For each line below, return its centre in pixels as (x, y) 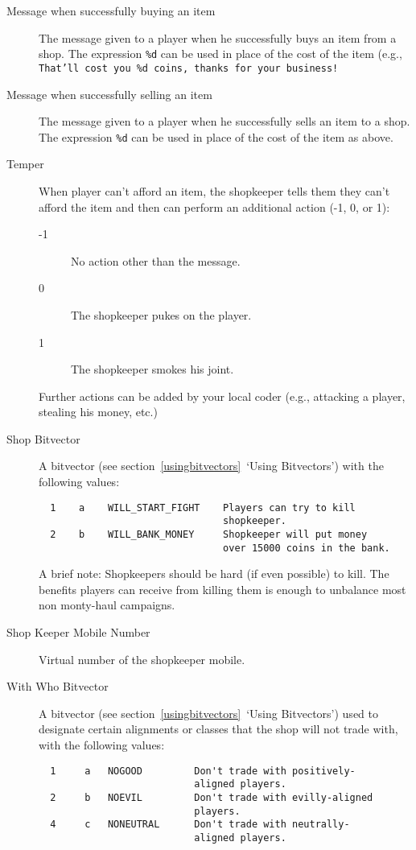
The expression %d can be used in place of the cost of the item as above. (216, 136)
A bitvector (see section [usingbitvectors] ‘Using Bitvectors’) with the (211, 466)
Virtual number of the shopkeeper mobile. (142, 659)
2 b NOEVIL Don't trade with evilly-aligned (212, 797)
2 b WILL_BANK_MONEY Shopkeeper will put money (209, 534)
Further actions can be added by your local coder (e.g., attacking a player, (222, 396)
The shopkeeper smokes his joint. (152, 369)
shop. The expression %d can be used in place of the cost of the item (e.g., (220, 54)
